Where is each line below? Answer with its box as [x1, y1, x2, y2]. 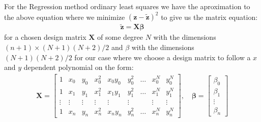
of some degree [97, 32, 143, 42]
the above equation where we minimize [4, 11, 125, 22]
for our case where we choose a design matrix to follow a [74, 52, 251, 62]
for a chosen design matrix [4, 32, 86, 42]
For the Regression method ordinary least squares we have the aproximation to [4, 1, 250, 11]
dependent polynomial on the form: [23, 62, 134, 72]
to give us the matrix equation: [161, 11, 258, 22]
